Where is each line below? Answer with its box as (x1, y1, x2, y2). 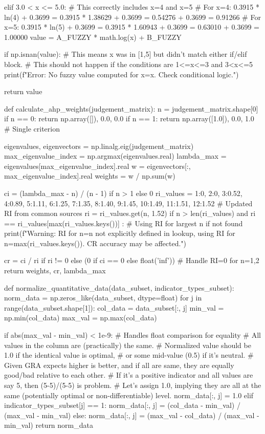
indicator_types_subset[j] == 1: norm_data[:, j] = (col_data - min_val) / (4, 400, 240, 410)
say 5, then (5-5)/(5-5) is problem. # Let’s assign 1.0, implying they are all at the (4, 380, 261, 390)
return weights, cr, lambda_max (4, 265, 106, 276)
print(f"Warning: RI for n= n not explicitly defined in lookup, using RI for (4, 228, 235, 238)
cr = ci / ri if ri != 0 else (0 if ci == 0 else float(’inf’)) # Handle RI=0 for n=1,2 (4, 255, 259, 266)
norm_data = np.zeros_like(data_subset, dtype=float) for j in (4, 292, 202, 303)
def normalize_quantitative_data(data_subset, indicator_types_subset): (4, 282, 234, 293)
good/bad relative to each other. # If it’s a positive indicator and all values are (4, 370, 253, 380)
